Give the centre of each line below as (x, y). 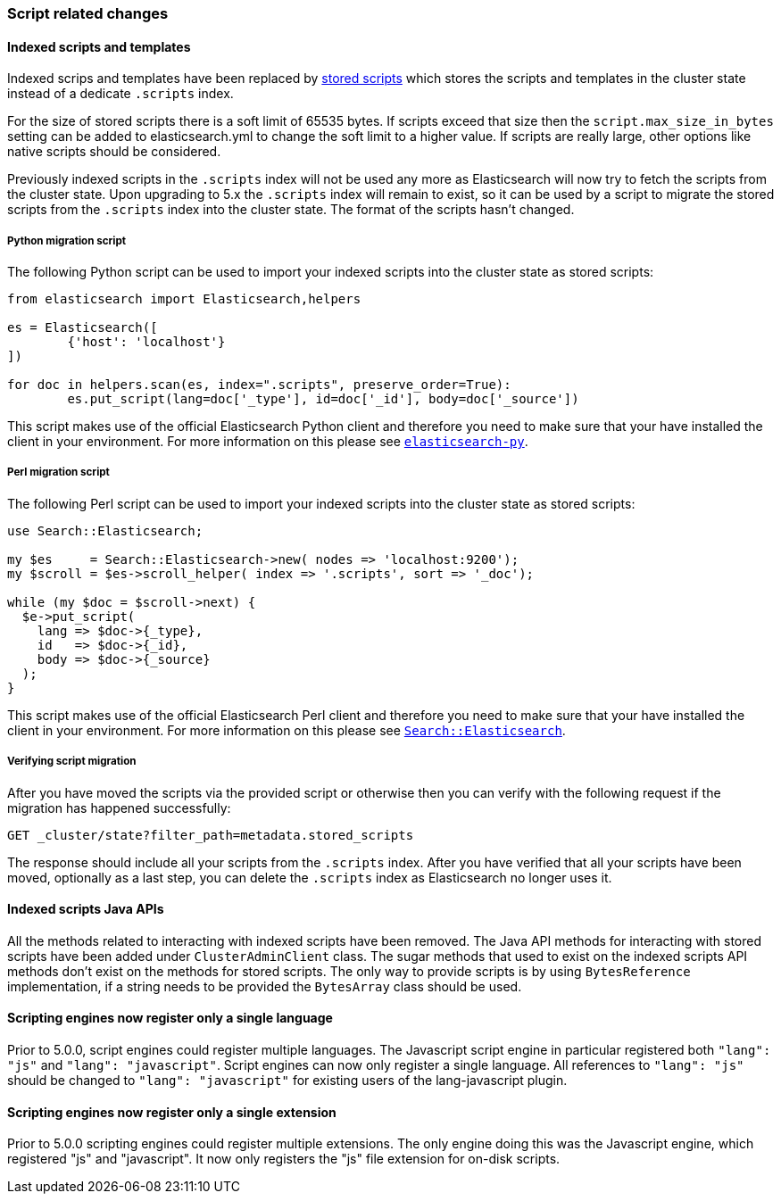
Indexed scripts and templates (99, 46)
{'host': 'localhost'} (146, 342)
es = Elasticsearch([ (83, 327)
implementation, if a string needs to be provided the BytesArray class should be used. (265, 986)
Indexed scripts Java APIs (86, 909)
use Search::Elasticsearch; (105, 530)
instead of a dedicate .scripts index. (120, 94)
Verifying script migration (72, 762)
